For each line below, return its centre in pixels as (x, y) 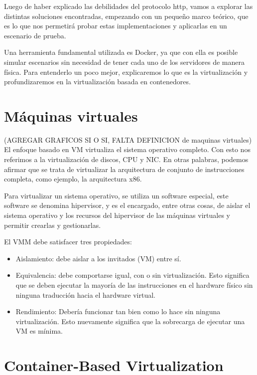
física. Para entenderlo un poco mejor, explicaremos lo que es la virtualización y (126, 72)
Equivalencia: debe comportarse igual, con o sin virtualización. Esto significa (132, 275)
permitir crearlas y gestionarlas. (53, 225)
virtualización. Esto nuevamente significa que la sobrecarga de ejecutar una (130, 321)
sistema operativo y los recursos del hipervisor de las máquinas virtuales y (117, 215)
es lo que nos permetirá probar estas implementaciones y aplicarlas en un (116, 26)
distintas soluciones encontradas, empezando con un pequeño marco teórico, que (126, 16)
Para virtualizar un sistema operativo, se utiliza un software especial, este (116, 195)
